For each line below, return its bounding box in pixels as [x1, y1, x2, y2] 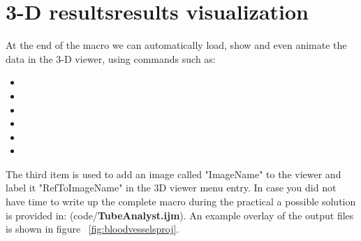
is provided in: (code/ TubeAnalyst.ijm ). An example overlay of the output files [6, 207, 354, 222]
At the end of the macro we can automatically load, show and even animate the [6, 38, 347, 52]
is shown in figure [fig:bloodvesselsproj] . [6, 221, 179, 236]
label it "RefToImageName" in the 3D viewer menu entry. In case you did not [6, 180, 337, 195]
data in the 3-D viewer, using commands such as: [6, 51, 216, 66]
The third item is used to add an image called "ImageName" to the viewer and [6, 166, 341, 181]
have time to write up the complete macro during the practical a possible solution [6, 194, 356, 209]
